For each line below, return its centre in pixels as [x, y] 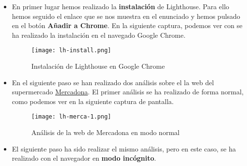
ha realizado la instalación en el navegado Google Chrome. [99, 35]
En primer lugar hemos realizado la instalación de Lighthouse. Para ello [121, 6]
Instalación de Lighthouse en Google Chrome [98, 66]
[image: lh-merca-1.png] [71, 117]
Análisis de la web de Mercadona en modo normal [105, 132]
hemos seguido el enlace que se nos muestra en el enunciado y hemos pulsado [126, 16]
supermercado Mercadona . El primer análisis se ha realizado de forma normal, [128, 92]
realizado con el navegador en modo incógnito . [84, 158]
